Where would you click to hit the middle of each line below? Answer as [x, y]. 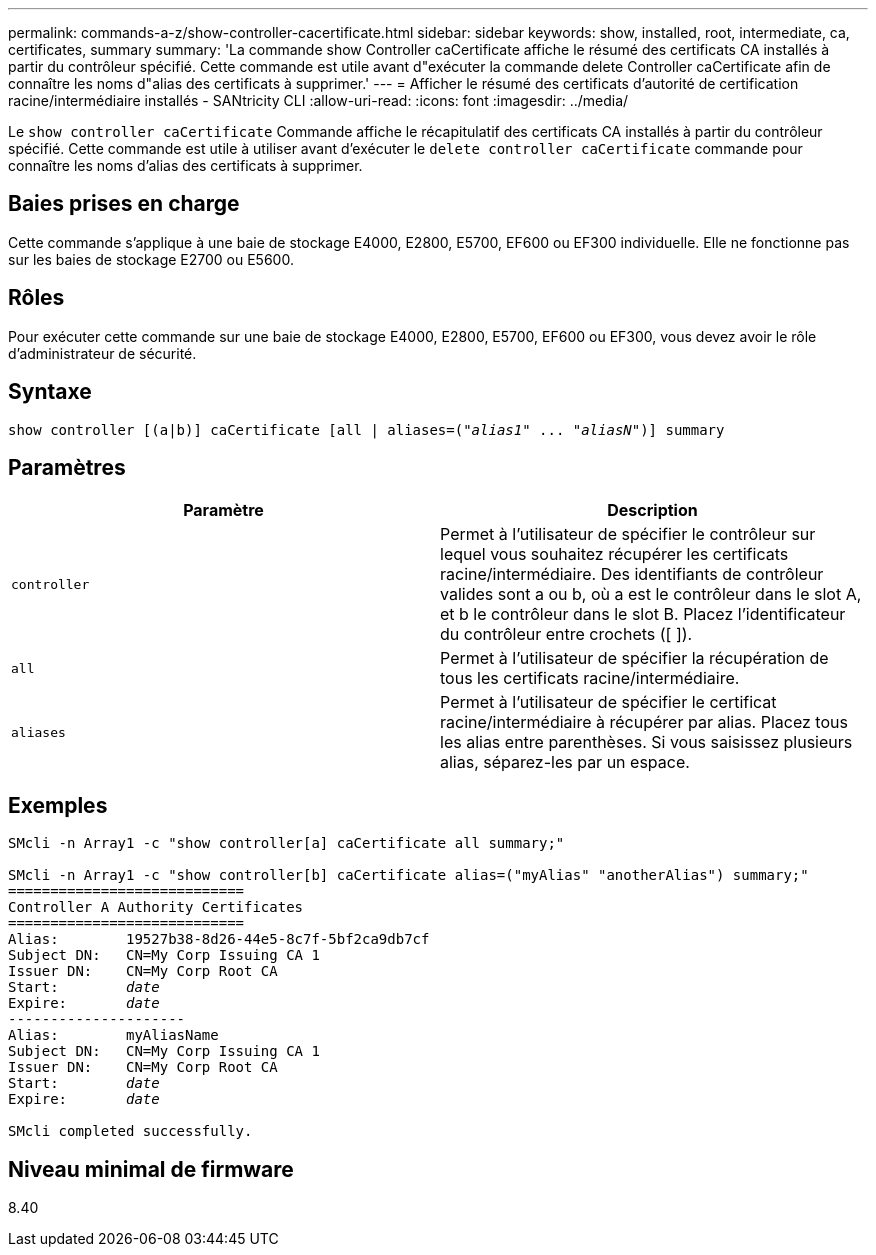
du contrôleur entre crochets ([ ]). [566, 634]
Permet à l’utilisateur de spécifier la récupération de [634, 658]
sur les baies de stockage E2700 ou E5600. [151, 259]
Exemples [58, 805]
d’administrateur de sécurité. [102, 353]
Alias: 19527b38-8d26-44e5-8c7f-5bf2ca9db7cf [219, 939]
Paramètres [67, 467]
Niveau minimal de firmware [151, 1169]
